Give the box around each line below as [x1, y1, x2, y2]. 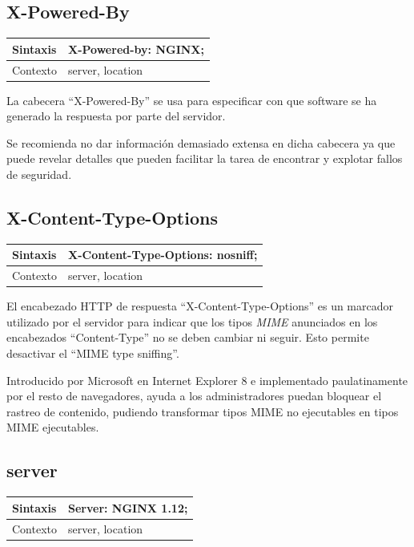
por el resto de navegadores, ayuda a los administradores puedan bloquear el [6, 387, 382, 404]
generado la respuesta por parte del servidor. [6, 107, 226, 124]
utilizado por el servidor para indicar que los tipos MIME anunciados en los [6, 313, 378, 330]
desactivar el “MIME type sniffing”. [6, 345, 179, 362]
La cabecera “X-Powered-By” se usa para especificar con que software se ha [6, 91, 377, 108]
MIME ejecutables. [6, 419, 99, 436]
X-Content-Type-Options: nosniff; [68, 246, 258, 263]
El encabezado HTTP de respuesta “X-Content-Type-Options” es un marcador [6, 298, 393, 314]
